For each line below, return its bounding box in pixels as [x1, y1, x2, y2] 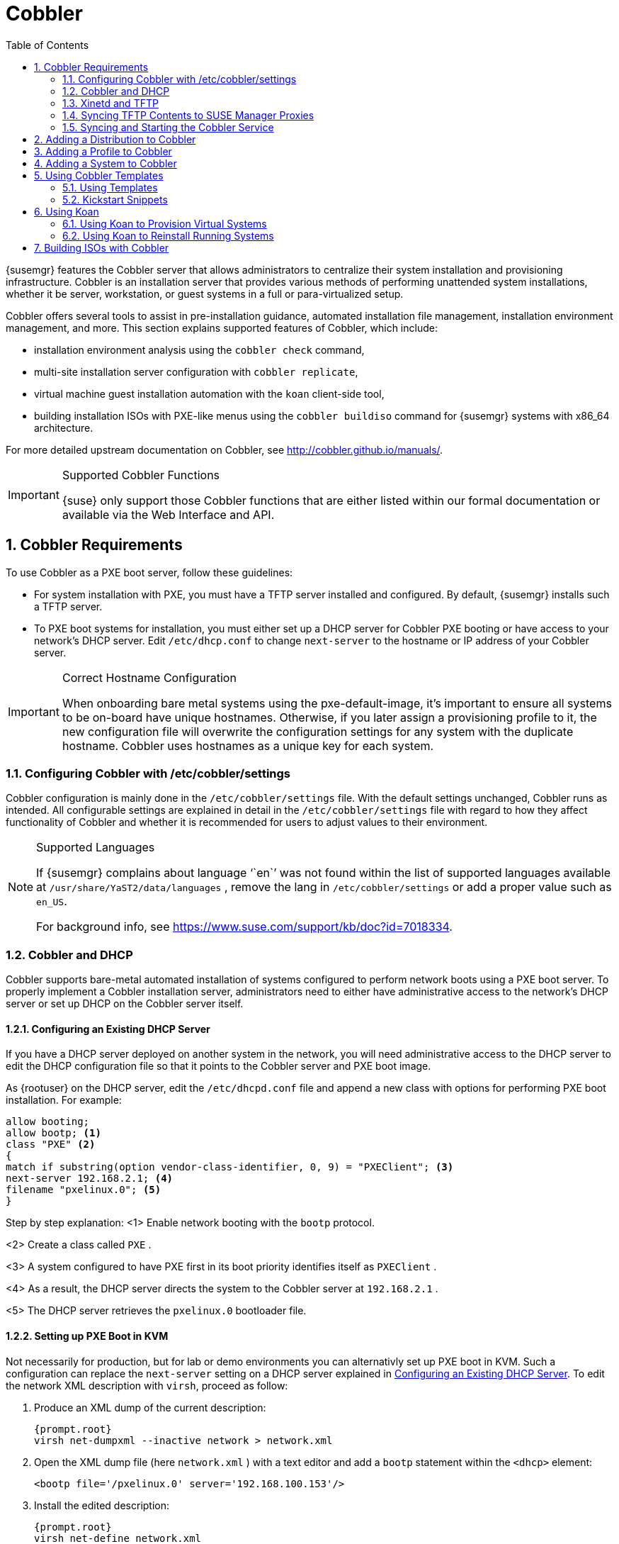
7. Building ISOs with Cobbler [34, 241, 169, 254]
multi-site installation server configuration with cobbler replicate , [34, 365, 358, 378]
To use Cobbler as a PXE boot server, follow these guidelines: [6, 566, 293, 578]
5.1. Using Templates [62, 181, 158, 194]
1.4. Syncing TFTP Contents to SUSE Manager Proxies [62, 108, 314, 121]
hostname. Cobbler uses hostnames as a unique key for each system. [62, 738, 434, 753]
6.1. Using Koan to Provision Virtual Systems [62, 217, 267, 230]
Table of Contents [6, 38, 89, 51]
